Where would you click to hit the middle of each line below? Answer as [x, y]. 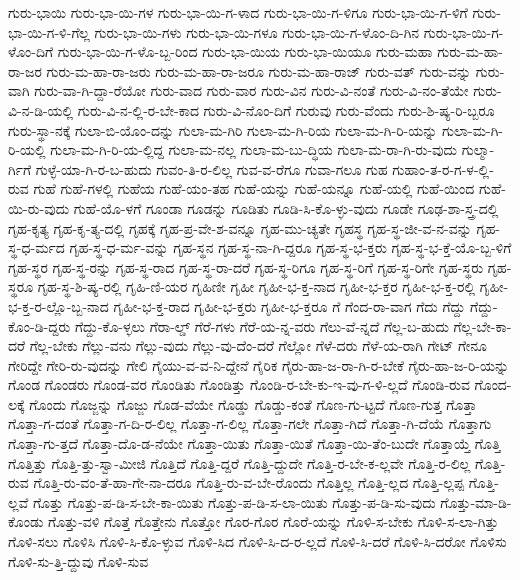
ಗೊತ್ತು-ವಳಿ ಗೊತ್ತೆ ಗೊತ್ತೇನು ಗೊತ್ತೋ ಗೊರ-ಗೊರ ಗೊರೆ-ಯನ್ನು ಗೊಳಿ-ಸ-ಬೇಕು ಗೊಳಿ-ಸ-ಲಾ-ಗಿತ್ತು [273, 521]
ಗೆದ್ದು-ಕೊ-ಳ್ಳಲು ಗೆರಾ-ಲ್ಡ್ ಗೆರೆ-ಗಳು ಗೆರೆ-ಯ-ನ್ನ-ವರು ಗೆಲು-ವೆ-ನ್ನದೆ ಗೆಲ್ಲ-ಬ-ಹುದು [261, 325]
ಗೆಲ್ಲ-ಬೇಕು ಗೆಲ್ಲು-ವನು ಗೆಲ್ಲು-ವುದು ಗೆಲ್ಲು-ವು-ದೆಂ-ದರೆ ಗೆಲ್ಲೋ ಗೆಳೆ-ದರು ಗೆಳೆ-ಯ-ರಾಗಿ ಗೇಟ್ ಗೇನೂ [258, 345]
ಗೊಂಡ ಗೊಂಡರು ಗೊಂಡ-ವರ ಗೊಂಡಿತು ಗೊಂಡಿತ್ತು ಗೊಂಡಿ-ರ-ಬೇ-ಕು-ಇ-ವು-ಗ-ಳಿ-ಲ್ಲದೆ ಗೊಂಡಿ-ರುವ [239, 384]
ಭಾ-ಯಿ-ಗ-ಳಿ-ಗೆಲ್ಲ [49, 31]
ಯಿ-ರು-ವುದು [39, 207]
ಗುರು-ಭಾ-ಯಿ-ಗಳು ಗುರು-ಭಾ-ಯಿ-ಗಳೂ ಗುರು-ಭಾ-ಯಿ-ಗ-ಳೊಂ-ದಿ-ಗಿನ [257, 31]
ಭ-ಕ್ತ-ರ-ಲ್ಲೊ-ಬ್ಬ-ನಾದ [58, 305]
